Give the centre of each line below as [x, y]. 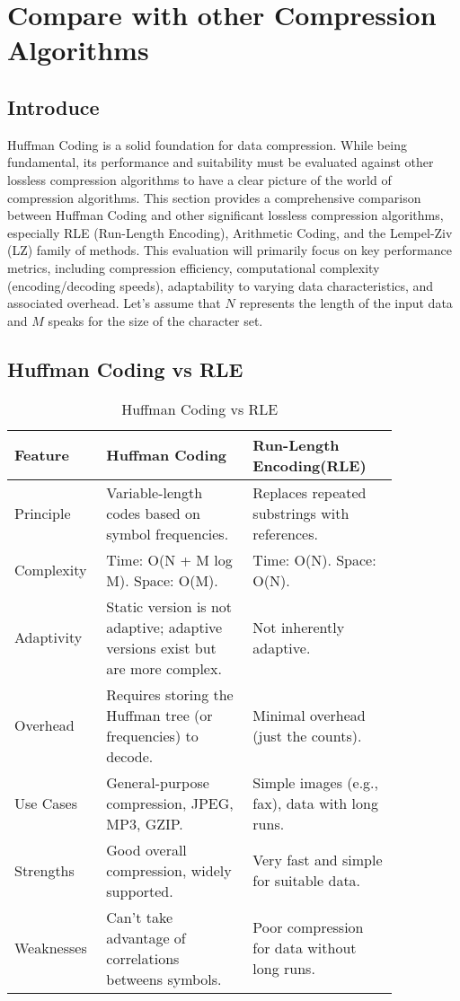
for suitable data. [307, 880]
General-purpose [158, 782]
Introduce [53, 106]
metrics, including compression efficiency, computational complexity [194, 267]
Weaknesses [51, 948]
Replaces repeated [310, 492]
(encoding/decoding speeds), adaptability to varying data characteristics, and [221, 285]
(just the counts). [307, 735]
